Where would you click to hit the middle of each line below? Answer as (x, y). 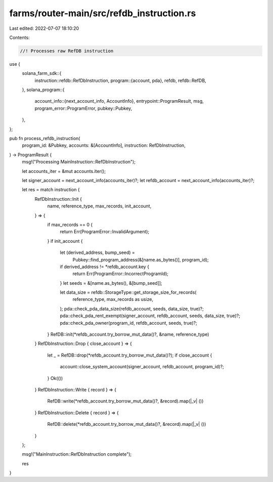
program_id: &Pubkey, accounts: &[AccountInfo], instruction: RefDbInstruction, (104, 145)
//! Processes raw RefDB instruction (67, 51)
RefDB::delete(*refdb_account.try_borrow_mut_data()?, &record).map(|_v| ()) (127, 424)
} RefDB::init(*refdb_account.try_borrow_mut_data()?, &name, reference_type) (128, 334)
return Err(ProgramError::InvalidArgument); (105, 232)
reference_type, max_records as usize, (113, 299)
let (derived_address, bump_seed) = (97, 252)
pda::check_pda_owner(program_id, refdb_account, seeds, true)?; (128, 323)
